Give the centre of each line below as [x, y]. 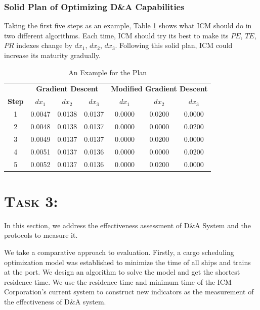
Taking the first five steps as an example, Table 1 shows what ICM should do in [128, 25]
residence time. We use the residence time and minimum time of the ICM [118, 281]
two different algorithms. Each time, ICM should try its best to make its [116, 35]
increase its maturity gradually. [52, 55]
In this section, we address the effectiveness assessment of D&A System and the [127, 225]
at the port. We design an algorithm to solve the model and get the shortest [122, 272]
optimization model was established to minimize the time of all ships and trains [127, 262]
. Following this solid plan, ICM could [174, 45]
